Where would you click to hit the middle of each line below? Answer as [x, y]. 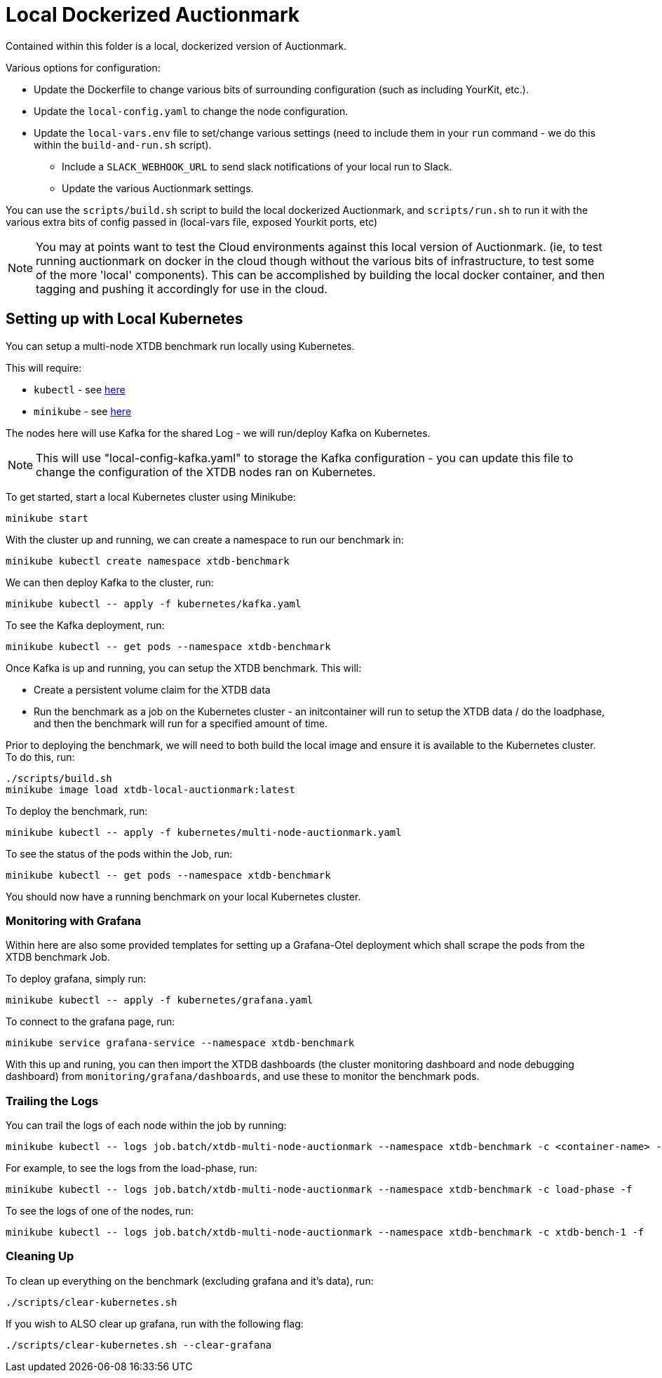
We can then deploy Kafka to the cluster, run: [110, 582]
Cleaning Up [40, 1256]
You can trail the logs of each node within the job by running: [146, 1126]
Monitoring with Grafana [74, 920]
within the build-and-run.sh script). [123, 144]
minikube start [47, 518]
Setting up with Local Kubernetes [124, 319]
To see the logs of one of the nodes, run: [100, 1211]
